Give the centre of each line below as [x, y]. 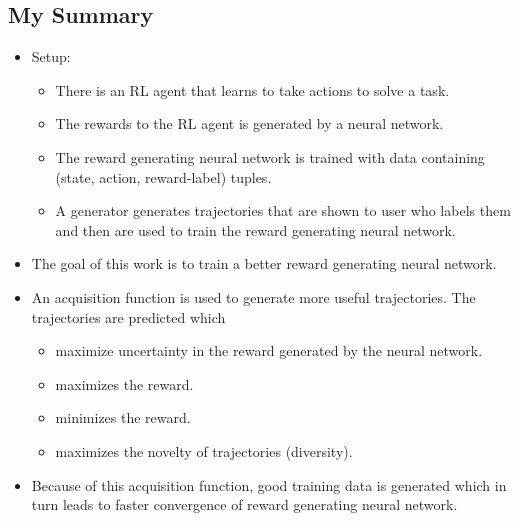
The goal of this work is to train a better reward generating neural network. [264, 263]
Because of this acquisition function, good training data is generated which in [269, 484]
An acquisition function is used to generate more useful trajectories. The [253, 296]
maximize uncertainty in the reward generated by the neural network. [269, 350]
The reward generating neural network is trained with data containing [270, 156]
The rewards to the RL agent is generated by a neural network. [249, 123]
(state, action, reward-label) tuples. [163, 176]
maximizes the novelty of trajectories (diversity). [204, 450]
